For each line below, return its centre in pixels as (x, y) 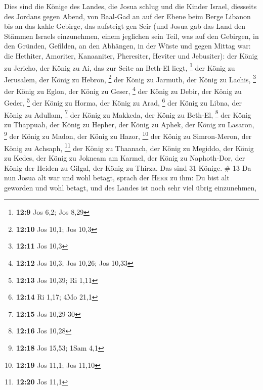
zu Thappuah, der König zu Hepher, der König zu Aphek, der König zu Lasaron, (129, 124)
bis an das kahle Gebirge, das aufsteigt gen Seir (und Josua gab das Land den (125, 26)
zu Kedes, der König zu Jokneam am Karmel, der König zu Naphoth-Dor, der (125, 157)
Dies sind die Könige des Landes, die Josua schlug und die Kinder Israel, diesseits (130, 6)
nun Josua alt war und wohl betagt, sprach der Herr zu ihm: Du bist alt (117, 178)
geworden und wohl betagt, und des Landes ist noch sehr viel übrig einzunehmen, (130, 187)
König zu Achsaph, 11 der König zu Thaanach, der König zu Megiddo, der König (129, 147)
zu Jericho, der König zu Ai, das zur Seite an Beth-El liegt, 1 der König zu (120, 67)
